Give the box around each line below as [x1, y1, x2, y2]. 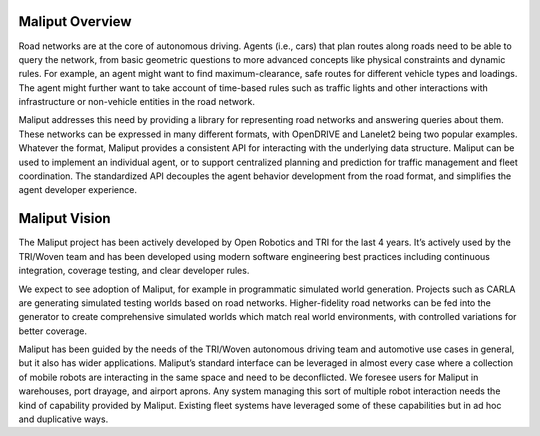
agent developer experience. [18, 184, 137, 196]
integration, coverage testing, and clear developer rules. [18, 265, 250, 277]
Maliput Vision [18, 210, 111, 227]
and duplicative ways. [18, 413, 109, 425]
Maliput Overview [18, 13, 132, 30]
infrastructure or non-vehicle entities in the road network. [18, 96, 255, 108]
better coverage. [18, 325, 87, 337]
